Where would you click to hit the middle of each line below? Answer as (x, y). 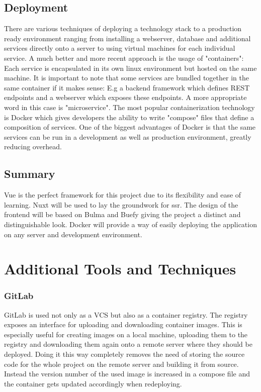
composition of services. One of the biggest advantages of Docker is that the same (130, 127)
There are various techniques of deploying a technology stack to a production (123, 28)
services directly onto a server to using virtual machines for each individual (120, 48)
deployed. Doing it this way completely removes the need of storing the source (124, 354)
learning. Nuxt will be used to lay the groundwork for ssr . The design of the (121, 204)
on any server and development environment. (73, 234)
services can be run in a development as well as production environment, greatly (128, 136)
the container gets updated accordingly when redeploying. (93, 383)
